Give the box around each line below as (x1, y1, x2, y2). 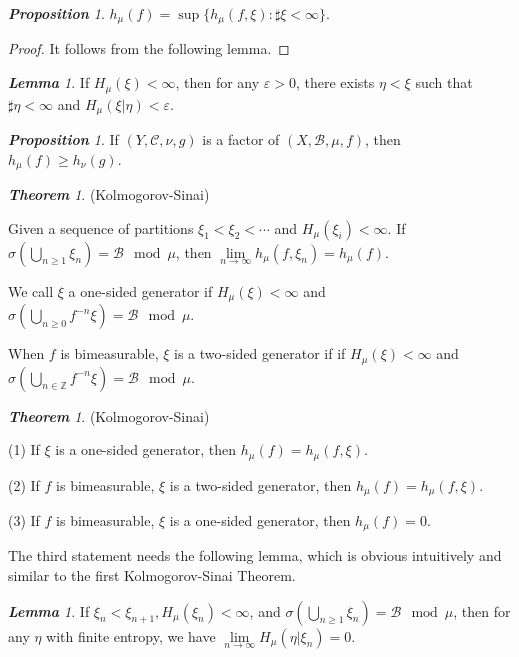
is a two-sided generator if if (174, 343, 346, 364)
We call (8, 280, 54, 301)
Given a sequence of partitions (8, 217, 194, 238)
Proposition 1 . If (8, 128, 119, 149)
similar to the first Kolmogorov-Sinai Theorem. (8, 565, 296, 586)
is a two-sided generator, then (169, 474, 352, 495)
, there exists (295, 72, 375, 93)
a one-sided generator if (68, 280, 213, 301)
